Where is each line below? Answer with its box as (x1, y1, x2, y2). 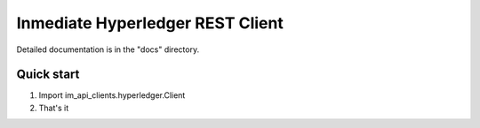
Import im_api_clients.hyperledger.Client (38, 90, 186, 101)
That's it (38, 102, 69, 113)
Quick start (16, 67, 80, 82)
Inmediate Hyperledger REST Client (16, 13, 284, 33)
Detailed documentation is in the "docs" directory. (16, 44, 200, 55)
